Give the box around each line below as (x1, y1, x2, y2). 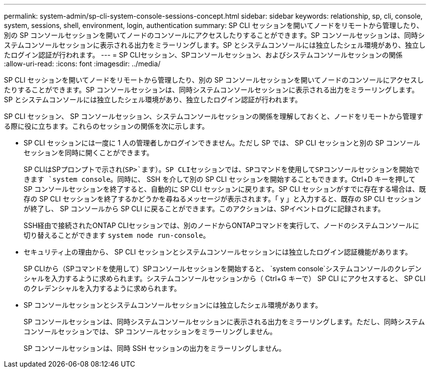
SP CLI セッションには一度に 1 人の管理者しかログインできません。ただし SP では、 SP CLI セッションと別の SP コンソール (24, 139, 421, 147)
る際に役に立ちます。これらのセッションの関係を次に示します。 (4, 122, 209, 130)
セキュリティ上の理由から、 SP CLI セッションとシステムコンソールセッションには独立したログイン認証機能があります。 (24, 248, 412, 256)
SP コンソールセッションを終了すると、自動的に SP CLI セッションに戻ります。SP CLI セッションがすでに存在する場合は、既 (24, 185, 426, 193)
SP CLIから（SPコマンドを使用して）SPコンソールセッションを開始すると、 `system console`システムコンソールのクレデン (24, 264, 422, 273)
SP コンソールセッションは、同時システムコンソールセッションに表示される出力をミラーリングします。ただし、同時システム (24, 317, 425, 326)
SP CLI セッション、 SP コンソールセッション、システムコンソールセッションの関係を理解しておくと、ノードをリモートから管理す (4, 112, 423, 120)
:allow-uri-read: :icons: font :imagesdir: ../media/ (4, 59, 161, 68)
